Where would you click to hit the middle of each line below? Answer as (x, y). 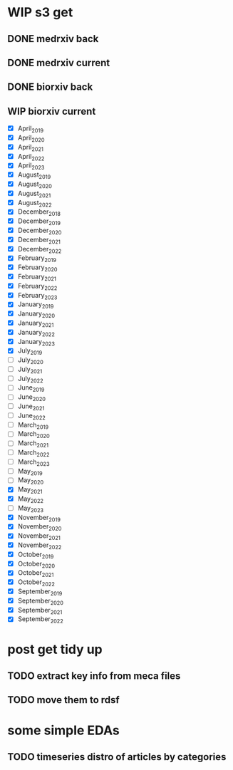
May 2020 (31, 481)
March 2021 (33, 444)
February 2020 (37, 268)
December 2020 (40, 231)
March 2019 (33, 426)
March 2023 (33, 462)
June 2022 (32, 416)
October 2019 (36, 555)
